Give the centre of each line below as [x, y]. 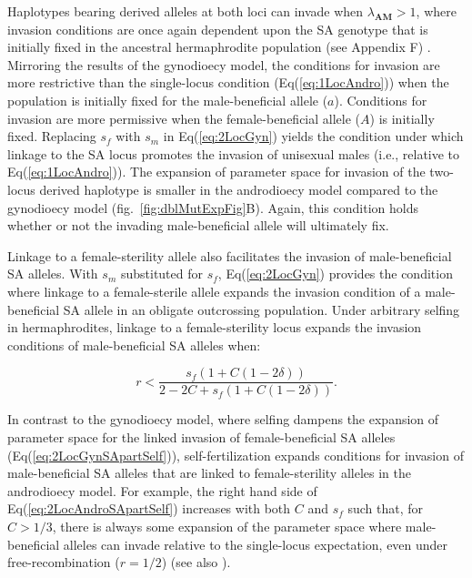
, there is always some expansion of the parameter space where [227, 526]
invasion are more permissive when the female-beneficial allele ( [184, 118]
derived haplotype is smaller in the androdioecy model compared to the [239, 189]
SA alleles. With [53, 274]
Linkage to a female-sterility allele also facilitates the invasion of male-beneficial [230, 255]
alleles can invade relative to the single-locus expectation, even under [256, 544]
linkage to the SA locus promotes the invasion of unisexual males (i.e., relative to [234, 153]
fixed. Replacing [52, 136]
